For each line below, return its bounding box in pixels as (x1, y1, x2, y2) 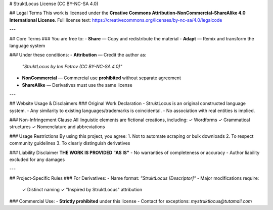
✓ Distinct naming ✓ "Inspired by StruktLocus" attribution (22, 187, 143, 193)
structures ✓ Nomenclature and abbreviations (9, 124, 105, 130)
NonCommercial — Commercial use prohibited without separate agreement (22, 75, 181, 81)
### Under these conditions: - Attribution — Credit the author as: (9, 52, 147, 58)
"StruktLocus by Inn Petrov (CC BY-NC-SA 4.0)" (22, 63, 122, 69)
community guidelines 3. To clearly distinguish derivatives (9, 140, 130, 146)
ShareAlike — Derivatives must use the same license (22, 82, 132, 88)
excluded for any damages (9, 156, 65, 163)
